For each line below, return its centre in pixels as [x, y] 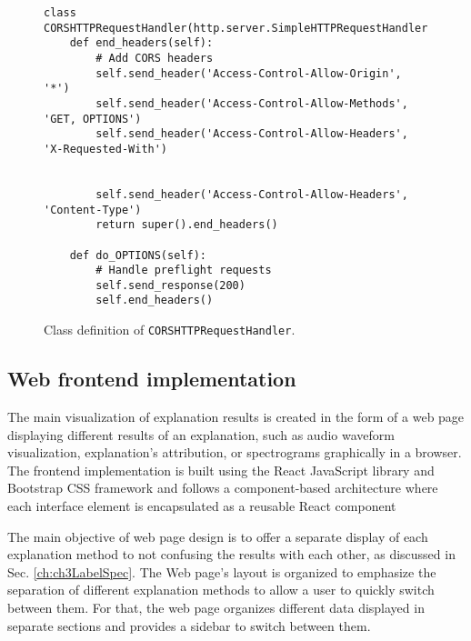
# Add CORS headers [155, 58]
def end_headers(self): [141, 43]
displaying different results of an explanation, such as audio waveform [201, 434]
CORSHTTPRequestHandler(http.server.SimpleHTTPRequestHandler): [242, 28]
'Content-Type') [93, 210]
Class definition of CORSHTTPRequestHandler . [170, 330]
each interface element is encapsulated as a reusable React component [202, 505]
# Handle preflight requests [184, 270]
